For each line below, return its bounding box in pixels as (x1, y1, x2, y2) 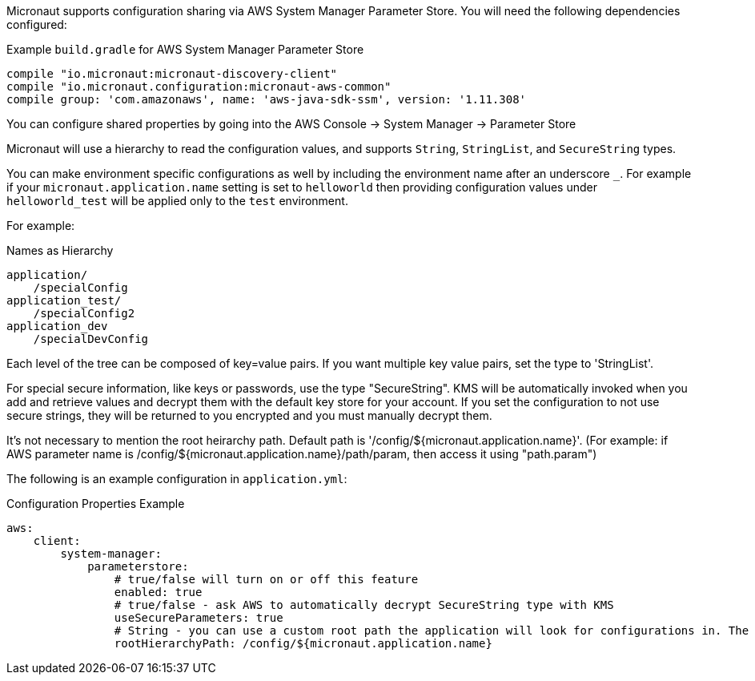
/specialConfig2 (33, 307, 135, 320)
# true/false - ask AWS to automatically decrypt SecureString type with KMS (114, 598, 614, 611)
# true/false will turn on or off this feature (114, 573, 419, 586)
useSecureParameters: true (114, 611, 283, 624)
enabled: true (114, 586, 203, 598)
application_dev (6, 320, 108, 332)
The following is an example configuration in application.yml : (6, 472, 347, 486)
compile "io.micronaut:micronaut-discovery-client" (6, 67, 338, 80)
